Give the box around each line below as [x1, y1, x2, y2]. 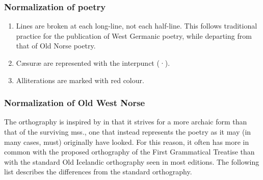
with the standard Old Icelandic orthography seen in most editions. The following [4, 156, 259, 167]
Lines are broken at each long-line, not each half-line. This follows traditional [16, 20, 257, 31]
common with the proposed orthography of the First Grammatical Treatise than [4, 146, 255, 157]
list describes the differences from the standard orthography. [4, 166, 192, 177]
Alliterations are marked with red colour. [16, 74, 144, 85]
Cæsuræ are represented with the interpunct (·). [16, 58, 170, 68]
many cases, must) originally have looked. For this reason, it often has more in [4, 136, 249, 147]
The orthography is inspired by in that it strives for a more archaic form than [4, 116, 247, 127]
